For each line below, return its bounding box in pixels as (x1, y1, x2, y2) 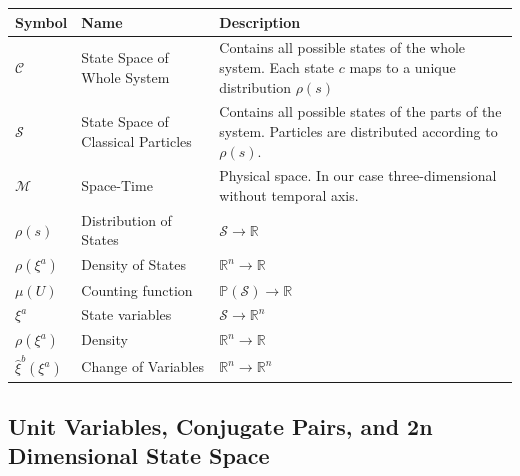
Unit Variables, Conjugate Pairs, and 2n (8, 411, 433, 442)
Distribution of (81, 209, 172, 230)
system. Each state (219, 56, 335, 77)
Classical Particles (81, 130, 192, 151)
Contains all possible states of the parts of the (219, 101, 502, 122)
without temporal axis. (219, 185, 359, 205)
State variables (81, 304, 172, 325)
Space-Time (81, 175, 153, 196)
